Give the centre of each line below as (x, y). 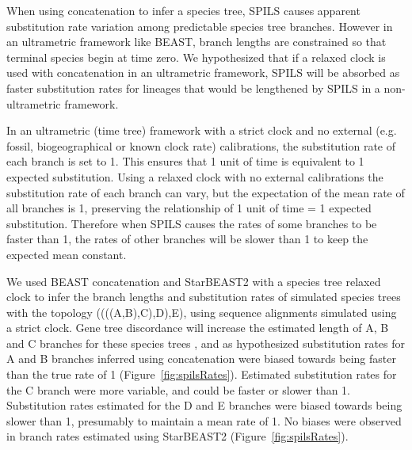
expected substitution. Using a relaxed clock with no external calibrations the (195, 176)
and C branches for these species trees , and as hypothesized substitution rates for (206, 343)
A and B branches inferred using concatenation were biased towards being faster (201, 358)
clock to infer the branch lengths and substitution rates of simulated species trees (204, 297)
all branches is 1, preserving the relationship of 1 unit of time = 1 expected (189, 208)
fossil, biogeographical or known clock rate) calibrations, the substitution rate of (201, 145)
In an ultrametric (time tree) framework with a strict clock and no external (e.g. (202, 130)
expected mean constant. (67, 254)
